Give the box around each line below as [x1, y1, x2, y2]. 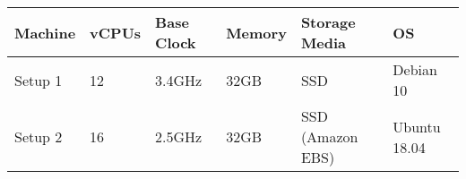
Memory [226, 21, 287, 43]
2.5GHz [155, 126, 203, 147]
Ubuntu [393, 115, 441, 137]
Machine [14, 21, 76, 43]
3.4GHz [155, 69, 203, 90]
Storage [300, 12, 356, 32]
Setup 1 [14, 69, 63, 90]
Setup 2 [14, 126, 63, 147]
